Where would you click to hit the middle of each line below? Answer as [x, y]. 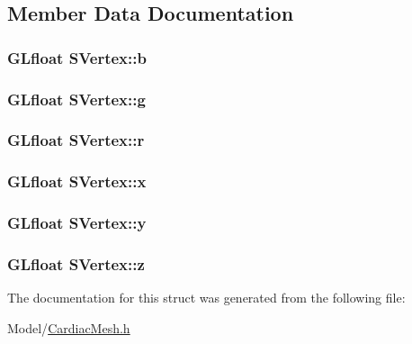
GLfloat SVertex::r [76, 140]
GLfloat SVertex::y [77, 223]
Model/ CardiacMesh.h [69, 327]
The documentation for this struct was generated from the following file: [206, 298]
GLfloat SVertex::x [77, 181]
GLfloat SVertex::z [76, 263]
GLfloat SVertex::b [77, 57]
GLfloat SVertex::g [76, 99]
